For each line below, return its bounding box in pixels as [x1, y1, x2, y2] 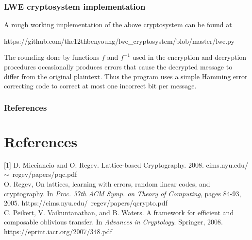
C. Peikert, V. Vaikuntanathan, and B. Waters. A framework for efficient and [4, 207, 234, 217]
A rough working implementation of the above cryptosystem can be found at [4, 19, 232, 30]
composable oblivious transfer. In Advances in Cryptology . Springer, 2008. [4, 217, 223, 227]
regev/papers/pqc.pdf [12, 169, 77, 179]
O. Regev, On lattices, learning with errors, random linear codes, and [4, 178, 210, 189]
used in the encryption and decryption [132, 52, 247, 62]
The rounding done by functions [4, 52, 100, 62]
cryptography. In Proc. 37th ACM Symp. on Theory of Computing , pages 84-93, [4, 188, 241, 198]
